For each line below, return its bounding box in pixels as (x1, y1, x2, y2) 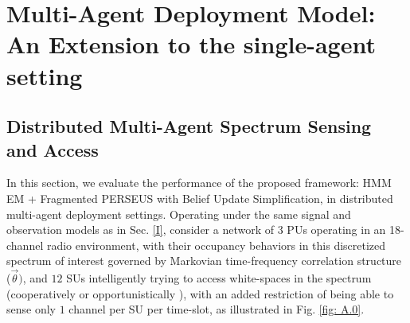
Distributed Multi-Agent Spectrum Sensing (6, 114, 372, 138)
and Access (6, 137, 99, 161)
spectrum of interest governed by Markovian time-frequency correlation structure (6, 252, 402, 269)
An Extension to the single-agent (6, 28, 376, 60)
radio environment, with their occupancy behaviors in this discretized (46, 236, 386, 253)
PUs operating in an (287, 221, 386, 238)
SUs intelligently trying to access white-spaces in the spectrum (66, 270, 372, 286)
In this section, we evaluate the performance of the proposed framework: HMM (6, 174, 392, 191)
